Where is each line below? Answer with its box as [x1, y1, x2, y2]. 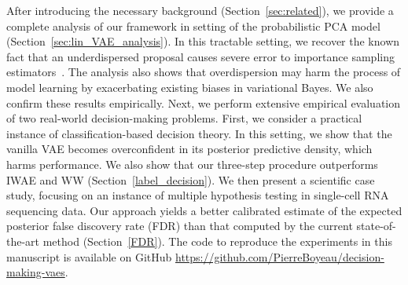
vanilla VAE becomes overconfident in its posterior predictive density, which [6, 141, 373, 157]
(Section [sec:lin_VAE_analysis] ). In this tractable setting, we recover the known [6, 33, 400, 49]
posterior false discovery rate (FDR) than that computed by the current [6, 217, 353, 234]
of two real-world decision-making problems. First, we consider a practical [6, 110, 362, 126]
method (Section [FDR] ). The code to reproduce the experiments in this [42, 232, 392, 249]
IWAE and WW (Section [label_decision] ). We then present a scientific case [6, 171, 375, 188]
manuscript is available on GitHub [6, 248, 172, 265]
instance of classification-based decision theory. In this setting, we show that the [6, 125, 392, 141]
